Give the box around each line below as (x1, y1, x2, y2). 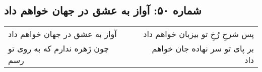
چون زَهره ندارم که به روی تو (8, 42, 109, 54)
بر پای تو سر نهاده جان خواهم (152, 42, 254, 54)
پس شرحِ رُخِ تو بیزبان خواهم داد (143, 28, 254, 40)
